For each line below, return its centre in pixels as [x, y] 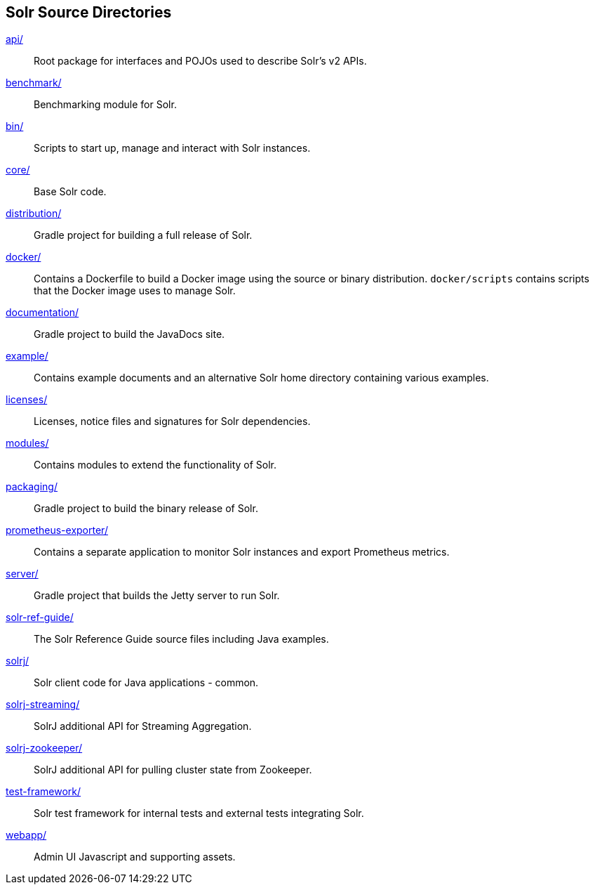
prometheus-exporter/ [57, 530]
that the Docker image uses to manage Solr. [135, 291]
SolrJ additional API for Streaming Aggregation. [143, 726]
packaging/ [32, 487]
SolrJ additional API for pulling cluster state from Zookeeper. [173, 770]
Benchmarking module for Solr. [105, 105]
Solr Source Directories [89, 12]
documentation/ [42, 313]
